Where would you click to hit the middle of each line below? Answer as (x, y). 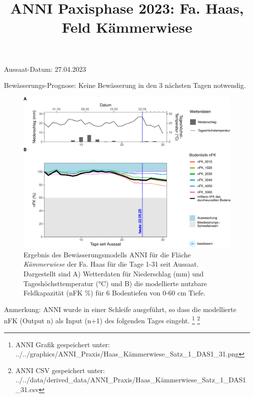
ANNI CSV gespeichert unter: (60, 370)
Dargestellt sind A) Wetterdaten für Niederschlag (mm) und (114, 273)
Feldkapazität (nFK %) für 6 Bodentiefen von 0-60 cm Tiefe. (115, 293)
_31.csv (27, 389)
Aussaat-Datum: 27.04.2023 (45, 69)
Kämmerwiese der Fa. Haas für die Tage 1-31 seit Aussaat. (111, 264)
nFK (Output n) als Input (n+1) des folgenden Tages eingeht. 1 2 (102, 320)
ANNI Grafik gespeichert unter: (63, 344)
